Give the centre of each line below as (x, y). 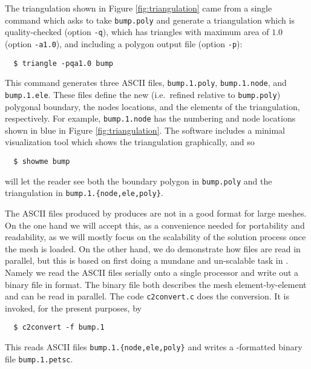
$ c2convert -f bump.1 (59, 328)
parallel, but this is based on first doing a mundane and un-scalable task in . (147, 260)
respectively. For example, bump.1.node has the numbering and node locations (150, 118)
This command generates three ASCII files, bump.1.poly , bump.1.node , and (146, 83)
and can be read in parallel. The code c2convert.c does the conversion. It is (147, 296)
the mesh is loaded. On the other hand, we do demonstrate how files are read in (153, 248)
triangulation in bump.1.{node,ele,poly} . (84, 193)
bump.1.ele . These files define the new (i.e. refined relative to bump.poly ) (143, 94)
